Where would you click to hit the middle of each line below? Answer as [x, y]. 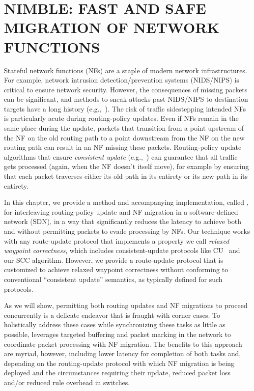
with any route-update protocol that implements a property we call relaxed [117, 240]
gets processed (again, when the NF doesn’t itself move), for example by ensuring [127, 166]
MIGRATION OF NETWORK [112, 27]
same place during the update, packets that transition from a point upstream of [124, 128]
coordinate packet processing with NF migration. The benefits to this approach [123, 344]
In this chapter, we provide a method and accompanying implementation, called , [126, 202]
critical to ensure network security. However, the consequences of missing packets [126, 89]
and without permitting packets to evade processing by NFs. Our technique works [127, 231]
